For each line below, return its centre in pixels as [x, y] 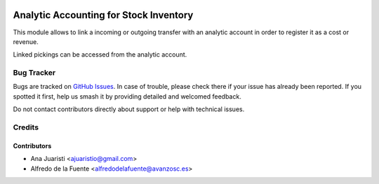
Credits [26, 127]
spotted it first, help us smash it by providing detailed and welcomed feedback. [127, 96]
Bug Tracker [34, 73]
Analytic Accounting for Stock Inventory [103, 15]
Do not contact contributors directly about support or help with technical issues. [129, 109]
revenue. [26, 41]
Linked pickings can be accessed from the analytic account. [100, 55]
